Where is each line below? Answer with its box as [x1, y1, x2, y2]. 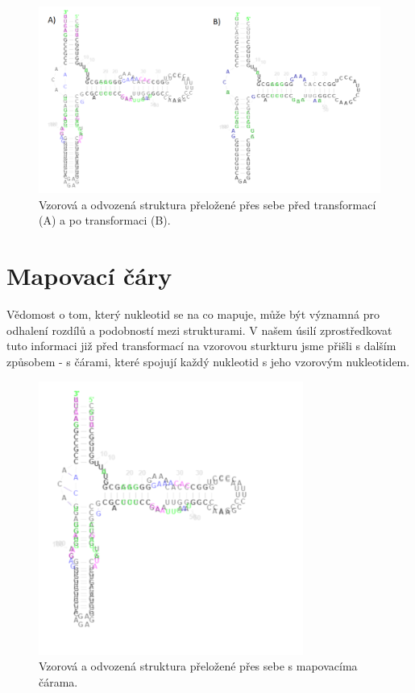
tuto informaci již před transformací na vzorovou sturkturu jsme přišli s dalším [6, 337, 396, 354]
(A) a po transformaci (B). [39, 212, 171, 229]
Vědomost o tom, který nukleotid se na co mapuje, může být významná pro [6, 306, 380, 323]
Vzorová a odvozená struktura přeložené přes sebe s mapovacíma [39, 658, 358, 674]
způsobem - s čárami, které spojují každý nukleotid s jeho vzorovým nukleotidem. [6, 353, 410, 369]
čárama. [39, 673, 78, 690]
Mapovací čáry [6, 259, 172, 292]
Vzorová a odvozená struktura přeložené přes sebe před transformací [39, 196, 376, 212]
